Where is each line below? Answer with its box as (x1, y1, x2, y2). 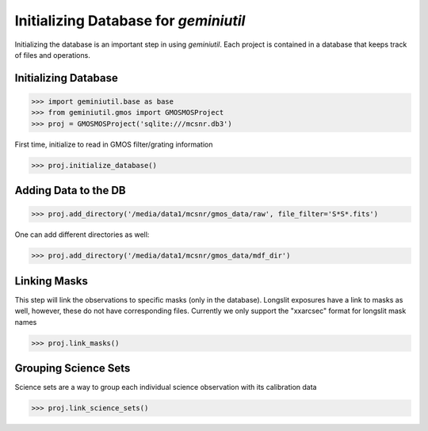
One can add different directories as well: (14, 230, 150, 239)
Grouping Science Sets (14, 361, 131, 375)
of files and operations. (14, 50, 90, 59)
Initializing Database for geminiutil (14, 12, 246, 29)
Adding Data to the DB (14, 184, 126, 197)
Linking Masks (14, 274, 89, 288)
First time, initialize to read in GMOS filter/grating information (14, 139, 213, 149)
